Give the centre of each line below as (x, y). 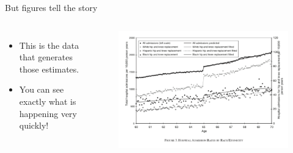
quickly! (34, 125)
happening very (48, 113)
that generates (46, 57)
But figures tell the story (51, 7)
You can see (42, 89)
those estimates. (49, 69)
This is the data (49, 45)
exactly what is (48, 101)
